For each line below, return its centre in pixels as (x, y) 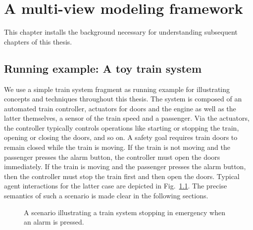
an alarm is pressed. (54, 222)
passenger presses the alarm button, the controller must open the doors (112, 157)
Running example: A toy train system (103, 68)
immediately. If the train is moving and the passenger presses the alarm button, (125, 166)
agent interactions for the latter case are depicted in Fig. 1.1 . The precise (116, 186)
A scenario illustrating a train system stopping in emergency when (125, 212)
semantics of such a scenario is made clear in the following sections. (106, 196)
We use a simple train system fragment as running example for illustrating (117, 89)
